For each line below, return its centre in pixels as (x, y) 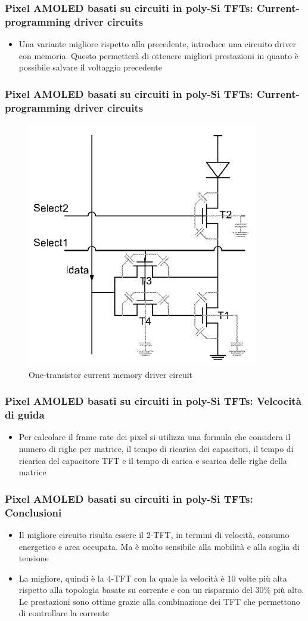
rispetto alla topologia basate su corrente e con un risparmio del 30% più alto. (161, 590)
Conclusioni (33, 512)
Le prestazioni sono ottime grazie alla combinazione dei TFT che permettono (159, 601)
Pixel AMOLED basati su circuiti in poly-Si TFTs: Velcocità (153, 401)
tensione (34, 558)
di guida (25, 415)
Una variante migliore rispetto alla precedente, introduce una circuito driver (157, 44)
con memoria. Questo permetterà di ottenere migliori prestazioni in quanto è (158, 55)
